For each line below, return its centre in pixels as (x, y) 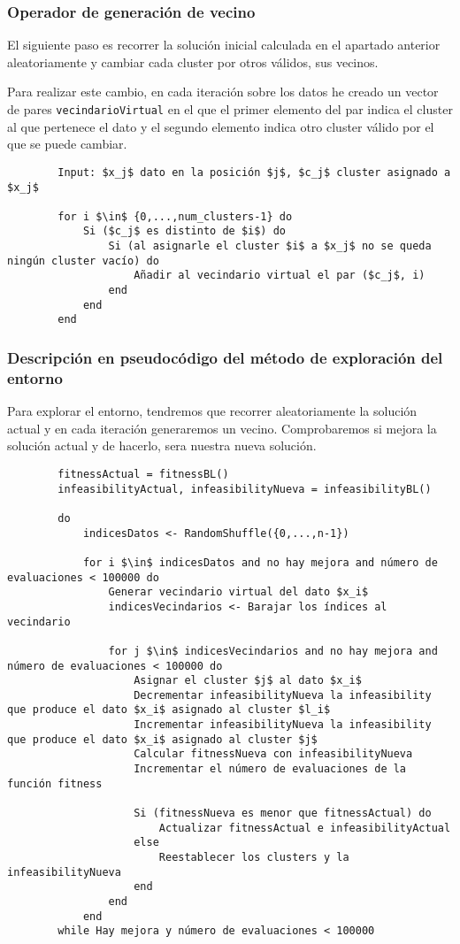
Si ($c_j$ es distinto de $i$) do (184, 231)
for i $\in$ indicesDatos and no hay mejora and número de (260, 562)
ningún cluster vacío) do (83, 261)
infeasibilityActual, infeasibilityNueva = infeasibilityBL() (245, 489)
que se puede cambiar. (67, 144)
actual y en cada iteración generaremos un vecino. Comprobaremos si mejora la (222, 428)
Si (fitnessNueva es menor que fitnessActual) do (283, 814)
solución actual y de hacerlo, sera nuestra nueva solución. (162, 445)
